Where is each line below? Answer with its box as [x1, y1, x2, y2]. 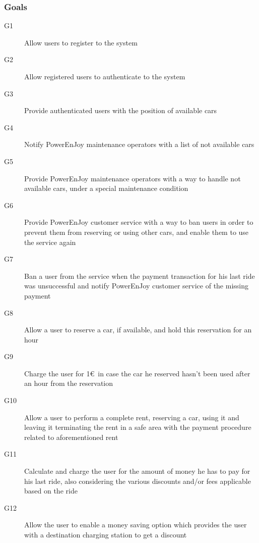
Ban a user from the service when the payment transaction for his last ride [24, 270, 255, 281]
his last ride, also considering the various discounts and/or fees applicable [24, 475, 251, 486]
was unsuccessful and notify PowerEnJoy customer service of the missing [24, 280, 249, 291]
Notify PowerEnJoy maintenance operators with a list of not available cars [24, 139, 254, 150]
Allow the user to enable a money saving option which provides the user [24, 519, 247, 530]
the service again [24, 236, 76, 247]
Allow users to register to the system [24, 37, 138, 47]
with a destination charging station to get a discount [24, 529, 187, 539]
